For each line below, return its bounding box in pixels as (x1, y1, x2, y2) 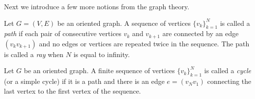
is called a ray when (4, 49, 64, 59)
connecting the (207, 76, 252, 86)
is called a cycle (204, 65, 251, 76)
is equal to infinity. (73, 49, 130, 59)
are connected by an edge (162, 28, 239, 39)
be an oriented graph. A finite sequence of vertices (24, 65, 175, 76)
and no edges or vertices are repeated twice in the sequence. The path (39, 38, 250, 48)
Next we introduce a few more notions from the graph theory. (4, 1, 190, 11)
